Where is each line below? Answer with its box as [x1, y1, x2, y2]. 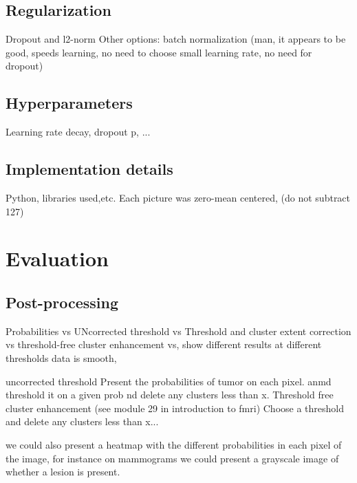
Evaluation [6, 244, 109, 272]
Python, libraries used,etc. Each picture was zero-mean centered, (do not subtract [6, 190, 351, 204]
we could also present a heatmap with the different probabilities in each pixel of [6, 437, 342, 451]
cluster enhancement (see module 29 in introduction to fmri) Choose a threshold [6, 400, 345, 415]
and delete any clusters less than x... [6, 414, 159, 429]
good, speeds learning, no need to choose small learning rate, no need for [6, 45, 312, 59]
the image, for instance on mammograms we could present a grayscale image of [6, 451, 339, 465]
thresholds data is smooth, [6, 350, 117, 365]
